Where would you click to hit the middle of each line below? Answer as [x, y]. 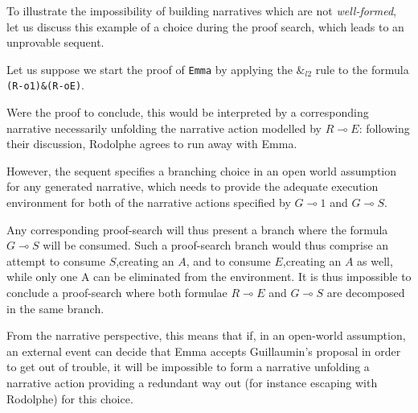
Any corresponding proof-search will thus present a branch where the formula [197, 229]
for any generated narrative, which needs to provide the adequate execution [193, 186]
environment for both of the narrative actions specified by [149, 202]
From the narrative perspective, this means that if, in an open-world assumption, [206, 335]
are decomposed [366, 293]
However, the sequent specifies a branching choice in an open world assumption [202, 170]
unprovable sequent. [55, 42]
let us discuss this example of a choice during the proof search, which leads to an [205, 26]
